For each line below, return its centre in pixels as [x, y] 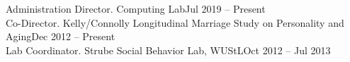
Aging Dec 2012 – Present [61, 36]
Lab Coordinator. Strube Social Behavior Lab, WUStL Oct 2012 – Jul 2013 [168, 50]
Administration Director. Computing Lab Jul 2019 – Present [136, 8]
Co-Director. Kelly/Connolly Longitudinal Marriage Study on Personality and [175, 22]
